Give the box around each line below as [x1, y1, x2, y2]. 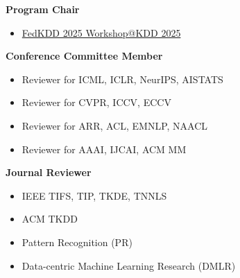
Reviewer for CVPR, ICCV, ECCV [22, 95, 171, 110]
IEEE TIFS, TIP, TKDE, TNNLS [22, 188, 167, 202]
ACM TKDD [22, 211, 78, 226]
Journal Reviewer [6, 165, 92, 180]
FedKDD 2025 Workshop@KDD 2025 [22, 25, 181, 40]
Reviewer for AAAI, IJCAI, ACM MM [22, 141, 187, 156]
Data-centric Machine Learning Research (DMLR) [22, 258, 236, 272]
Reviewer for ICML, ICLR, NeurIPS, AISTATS [22, 71, 223, 86]
